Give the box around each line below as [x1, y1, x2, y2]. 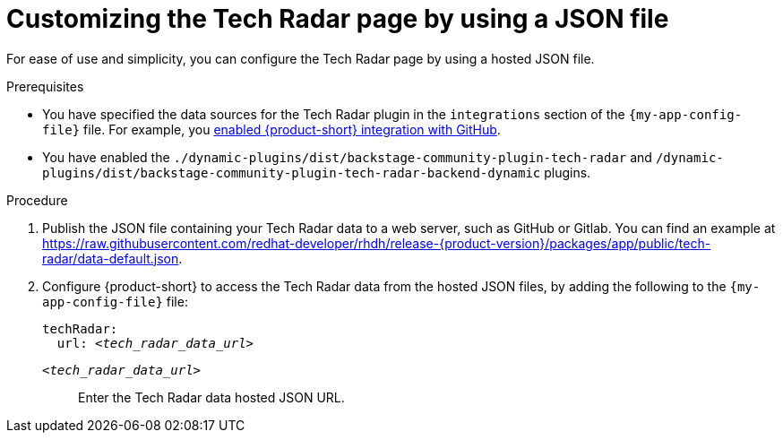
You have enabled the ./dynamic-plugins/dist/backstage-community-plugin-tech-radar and [42, 149, 652, 165]
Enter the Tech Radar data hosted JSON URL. [78, 389, 345, 405]
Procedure [6, 192, 68, 208]
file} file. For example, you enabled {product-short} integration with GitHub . [42, 121, 501, 137]
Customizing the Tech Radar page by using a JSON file [6, 4, 669, 34]
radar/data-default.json [42, 250, 179, 266]
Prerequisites [6, 78, 84, 94]
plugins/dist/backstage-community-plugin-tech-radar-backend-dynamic [42, 165, 541, 180]
